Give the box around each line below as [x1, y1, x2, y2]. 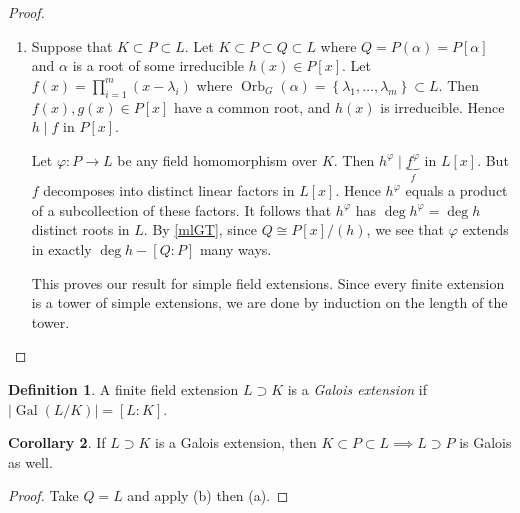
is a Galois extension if [287, 378, 428, 399]
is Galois [459, 432, 512, 453]
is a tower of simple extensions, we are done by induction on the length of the [31, 292, 508, 313]
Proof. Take [8, 485, 79, 506]
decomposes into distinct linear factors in [43, 180, 295, 201]
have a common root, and [173, 96, 331, 117]
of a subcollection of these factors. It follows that [31, 199, 332, 220]
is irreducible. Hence [380, 96, 505, 117]
